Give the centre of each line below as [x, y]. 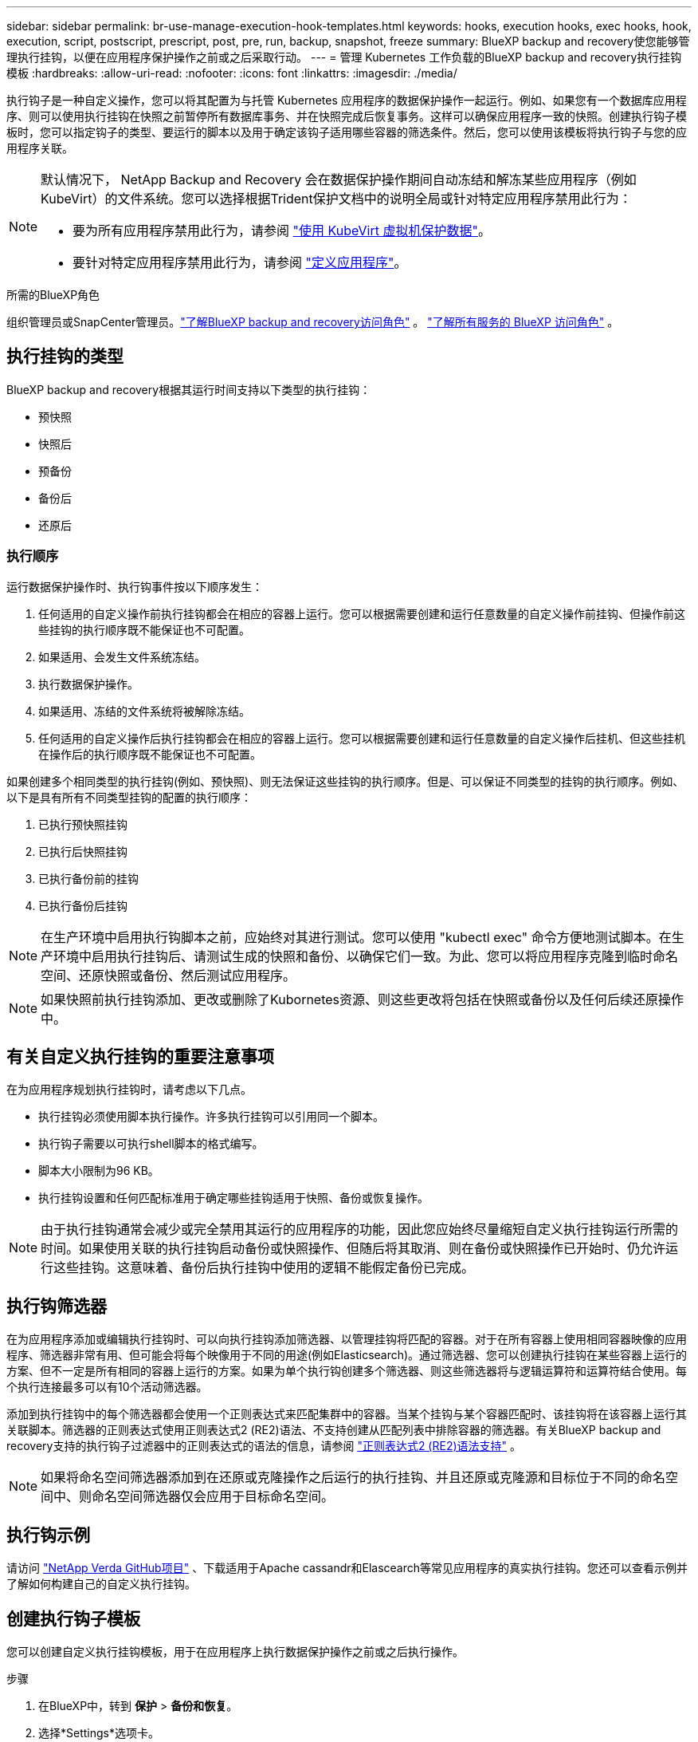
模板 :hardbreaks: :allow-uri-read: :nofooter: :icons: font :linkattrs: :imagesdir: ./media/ [232, 73]
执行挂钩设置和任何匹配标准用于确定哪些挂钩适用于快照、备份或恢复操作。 [233, 1198]
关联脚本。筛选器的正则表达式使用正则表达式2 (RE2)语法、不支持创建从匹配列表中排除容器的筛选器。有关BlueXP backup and [334, 1430]
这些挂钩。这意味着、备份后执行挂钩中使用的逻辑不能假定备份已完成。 [264, 1268]
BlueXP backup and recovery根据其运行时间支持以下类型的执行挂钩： [189, 389]
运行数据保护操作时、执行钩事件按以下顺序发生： [135, 586]
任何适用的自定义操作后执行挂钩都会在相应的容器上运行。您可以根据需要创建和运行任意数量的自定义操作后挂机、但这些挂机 [362, 738]
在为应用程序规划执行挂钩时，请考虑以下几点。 [129, 1090]
